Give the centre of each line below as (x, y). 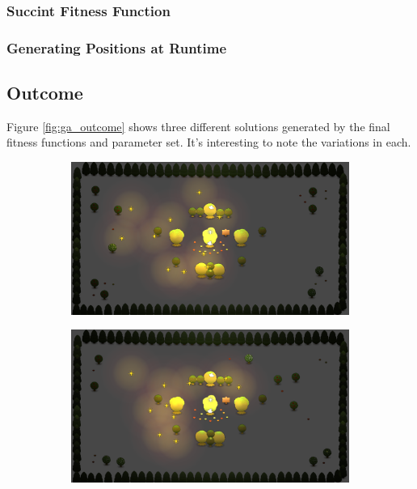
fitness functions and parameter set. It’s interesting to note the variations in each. (209, 142)
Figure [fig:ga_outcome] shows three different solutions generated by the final (198, 126)
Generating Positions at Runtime (117, 47)
